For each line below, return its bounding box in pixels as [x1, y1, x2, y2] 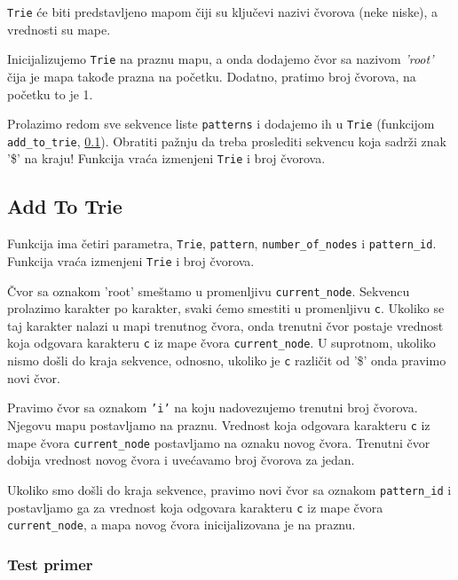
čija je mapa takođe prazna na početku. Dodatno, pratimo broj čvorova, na [7, 67, 416, 85]
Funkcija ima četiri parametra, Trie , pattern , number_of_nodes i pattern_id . [7, 234, 437, 253]
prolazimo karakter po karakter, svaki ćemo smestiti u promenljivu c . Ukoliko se [7, 299, 445, 317]
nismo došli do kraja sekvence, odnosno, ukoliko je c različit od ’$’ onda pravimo [7, 351, 446, 370]
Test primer [7, 553, 93, 575]
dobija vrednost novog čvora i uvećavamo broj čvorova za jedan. [7, 451, 355, 469]
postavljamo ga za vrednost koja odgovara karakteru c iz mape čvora [7, 498, 383, 516]
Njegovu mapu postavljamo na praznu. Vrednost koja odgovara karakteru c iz [7, 416, 430, 435]
